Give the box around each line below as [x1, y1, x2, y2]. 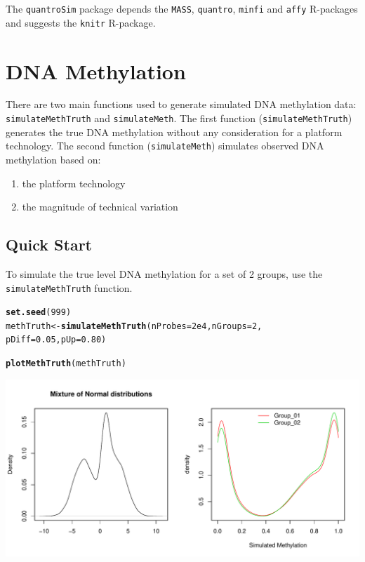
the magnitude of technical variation [22, 199, 178, 214]
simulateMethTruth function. [6, 280, 133, 295]
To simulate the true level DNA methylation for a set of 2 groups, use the [6, 266, 323, 281]
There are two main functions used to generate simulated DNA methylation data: [6, 97, 357, 112]
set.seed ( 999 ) [6, 307, 72, 318]
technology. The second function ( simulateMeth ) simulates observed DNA [6, 138, 324, 153]
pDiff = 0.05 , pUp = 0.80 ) [6, 335, 107, 345]
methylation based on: [6, 152, 101, 166]
